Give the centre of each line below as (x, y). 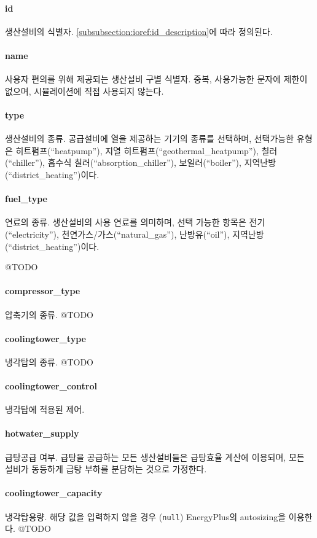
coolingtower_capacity (54, 493)
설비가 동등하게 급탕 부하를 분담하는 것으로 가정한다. (106, 469)
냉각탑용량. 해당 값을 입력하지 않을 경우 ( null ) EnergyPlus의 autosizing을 (146, 516)
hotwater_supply (42, 433)
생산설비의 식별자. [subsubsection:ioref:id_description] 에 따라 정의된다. (139, 31)
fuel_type (26, 199)
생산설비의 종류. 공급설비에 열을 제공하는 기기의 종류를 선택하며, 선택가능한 (150, 138)
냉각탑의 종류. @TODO (49, 361)
